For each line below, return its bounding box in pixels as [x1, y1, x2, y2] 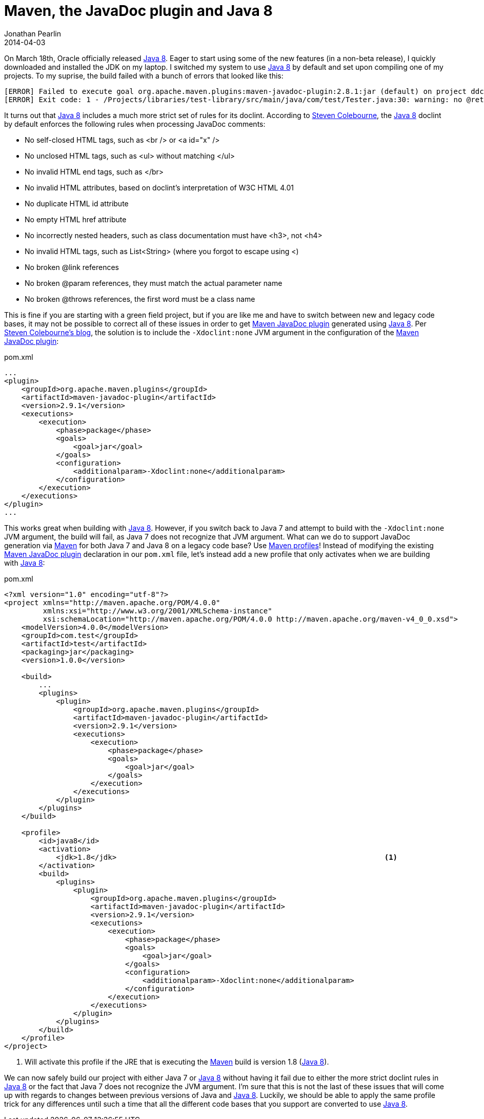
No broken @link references [25, 262, 119, 272]
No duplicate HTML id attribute [25, 199, 129, 208]
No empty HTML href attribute [25, 215, 127, 224]
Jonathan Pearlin [4, 29, 62, 38]
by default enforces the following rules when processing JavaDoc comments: [4, 119, 266, 128]
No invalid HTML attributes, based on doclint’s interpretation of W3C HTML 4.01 [25, 183, 294, 192]
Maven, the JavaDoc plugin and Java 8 [4, 2, 273, 20]
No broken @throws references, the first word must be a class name [25, 294, 255, 303]
